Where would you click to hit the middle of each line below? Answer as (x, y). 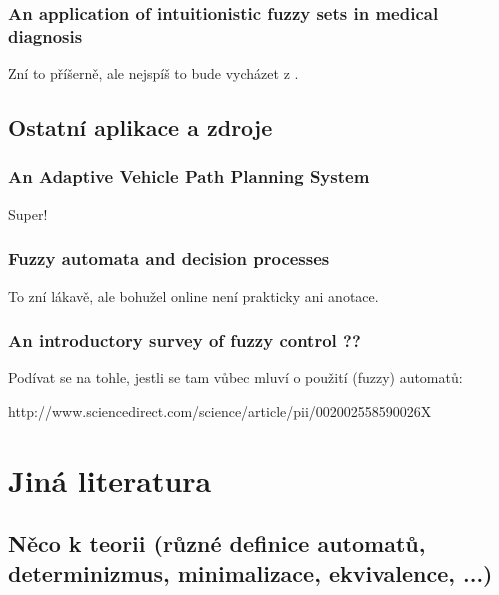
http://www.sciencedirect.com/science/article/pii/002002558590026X (220, 410)
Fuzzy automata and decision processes (169, 258)
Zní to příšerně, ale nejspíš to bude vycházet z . (153, 73)
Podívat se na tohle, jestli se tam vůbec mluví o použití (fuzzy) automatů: (235, 377)
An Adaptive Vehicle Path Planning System (189, 176)
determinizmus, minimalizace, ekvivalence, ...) (250, 572)
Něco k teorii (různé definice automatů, (217, 543)
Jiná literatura (110, 479)
